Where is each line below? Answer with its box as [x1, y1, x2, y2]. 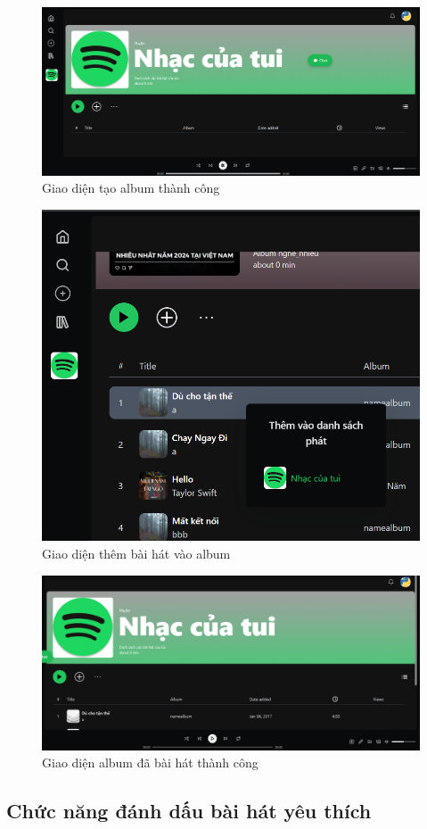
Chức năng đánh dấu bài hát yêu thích [6, 797, 372, 825]
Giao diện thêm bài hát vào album [42, 543, 231, 562]
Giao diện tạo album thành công [42, 178, 220, 197]
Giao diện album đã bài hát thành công [42, 753, 259, 772]
